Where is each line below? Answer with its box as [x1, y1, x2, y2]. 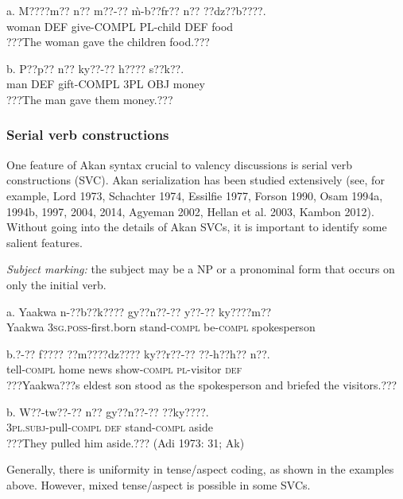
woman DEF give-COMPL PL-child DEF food [6, 17, 234, 34]
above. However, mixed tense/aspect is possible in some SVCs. [6, 476, 311, 493]
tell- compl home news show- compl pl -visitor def [6, 361, 242, 377]
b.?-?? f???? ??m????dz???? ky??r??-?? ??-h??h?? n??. [6, 345, 270, 362]
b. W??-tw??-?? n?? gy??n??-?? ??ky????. [6, 403, 209, 420]
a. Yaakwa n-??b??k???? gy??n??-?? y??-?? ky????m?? [6, 303, 272, 319]
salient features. [6, 234, 83, 250]
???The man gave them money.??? [6, 91, 173, 107]
